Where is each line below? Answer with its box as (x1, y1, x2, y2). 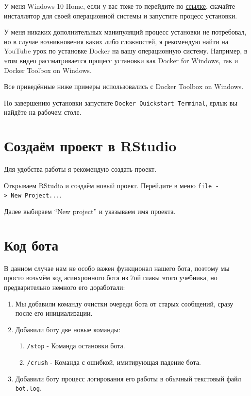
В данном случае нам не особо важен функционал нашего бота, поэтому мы (4, 263, 230, 273)
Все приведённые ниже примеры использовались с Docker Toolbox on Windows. (4, 81, 244, 91)
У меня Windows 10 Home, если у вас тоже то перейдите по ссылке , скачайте (4, 1, 235, 11)
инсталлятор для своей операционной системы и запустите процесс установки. (4, 10, 237, 20)
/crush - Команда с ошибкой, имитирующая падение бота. (27, 357, 201, 367)
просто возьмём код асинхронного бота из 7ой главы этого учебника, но (4, 272, 218, 283)
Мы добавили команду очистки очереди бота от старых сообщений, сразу (15, 298, 234, 308)
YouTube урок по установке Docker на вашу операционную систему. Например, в (4, 46, 248, 56)
